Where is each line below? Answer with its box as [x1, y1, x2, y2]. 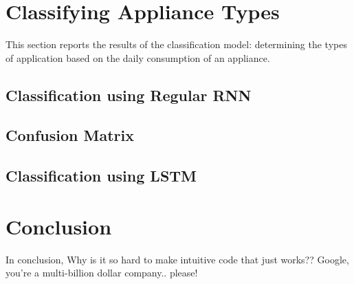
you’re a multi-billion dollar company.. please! [5, 265, 198, 280]
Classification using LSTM [5, 165, 197, 186]
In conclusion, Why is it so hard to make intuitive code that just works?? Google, [5, 252, 349, 266]
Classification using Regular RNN [5, 84, 252, 105]
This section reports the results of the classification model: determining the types [5, 37, 347, 52]
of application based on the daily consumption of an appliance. [5, 50, 270, 65]
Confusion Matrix [5, 124, 134, 146]
